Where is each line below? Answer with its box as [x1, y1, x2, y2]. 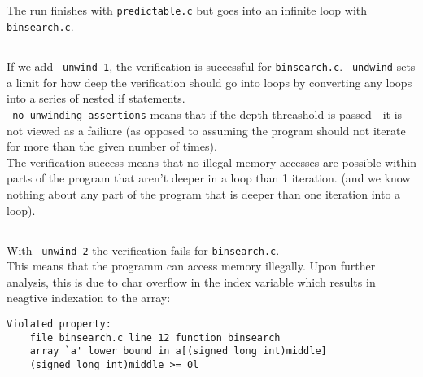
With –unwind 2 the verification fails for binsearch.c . [7, 241, 280, 258]
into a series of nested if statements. [7, 90, 185, 107]
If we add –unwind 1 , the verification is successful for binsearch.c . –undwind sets [7, 58, 416, 75]
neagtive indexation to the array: [7, 289, 171, 306]
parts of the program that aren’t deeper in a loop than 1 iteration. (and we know [7, 169, 411, 186]
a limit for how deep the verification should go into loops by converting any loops [7, 73, 412, 90]
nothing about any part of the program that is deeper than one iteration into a [7, 185, 401, 202]
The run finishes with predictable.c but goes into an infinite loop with [7, 2, 368, 19]
